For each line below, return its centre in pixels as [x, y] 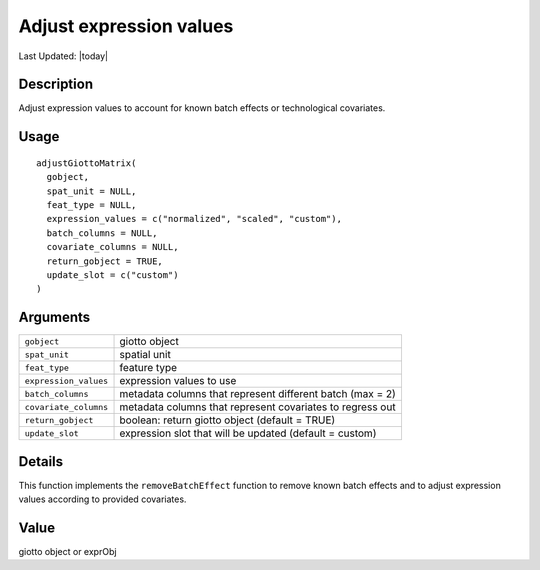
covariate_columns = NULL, [112, 247]
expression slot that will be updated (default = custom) [248, 433]
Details [41, 461]
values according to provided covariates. [102, 499]
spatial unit [145, 355]
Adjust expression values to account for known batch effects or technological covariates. [202, 108]
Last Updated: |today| [63, 56]
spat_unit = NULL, [91, 191]
